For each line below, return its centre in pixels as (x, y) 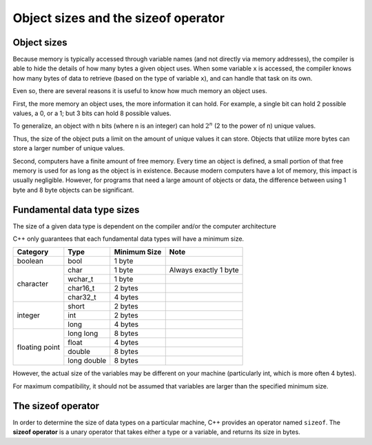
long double (87, 361)
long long (83, 333)
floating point (39, 347)
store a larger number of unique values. (69, 148)
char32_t (82, 297)
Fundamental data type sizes (76, 209)
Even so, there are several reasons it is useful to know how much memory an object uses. (140, 91)
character (32, 284)
